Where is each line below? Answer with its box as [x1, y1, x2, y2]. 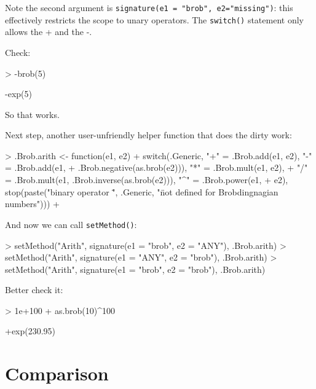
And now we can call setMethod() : [5, 218, 137, 230]
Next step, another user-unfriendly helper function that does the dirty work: [5, 128, 292, 141]
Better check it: [5, 283, 63, 296]
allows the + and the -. [5, 25, 92, 38]
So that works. [5, 108, 60, 120]
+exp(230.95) [5, 324, 56, 337]
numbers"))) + [5, 197, 60, 210]
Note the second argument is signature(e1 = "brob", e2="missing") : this [5, 1, 293, 14]
